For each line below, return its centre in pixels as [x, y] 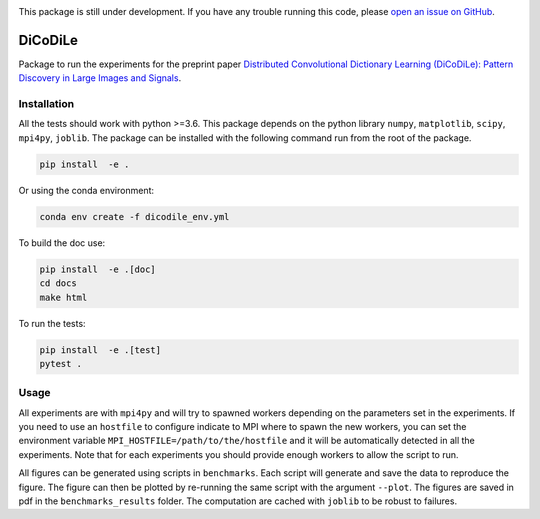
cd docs [58, 283]
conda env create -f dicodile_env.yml [134, 216]
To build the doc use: [62, 242]
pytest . [61, 363]
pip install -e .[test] [100, 349]
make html [63, 297]
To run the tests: [52, 323]
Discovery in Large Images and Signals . [100, 78]
